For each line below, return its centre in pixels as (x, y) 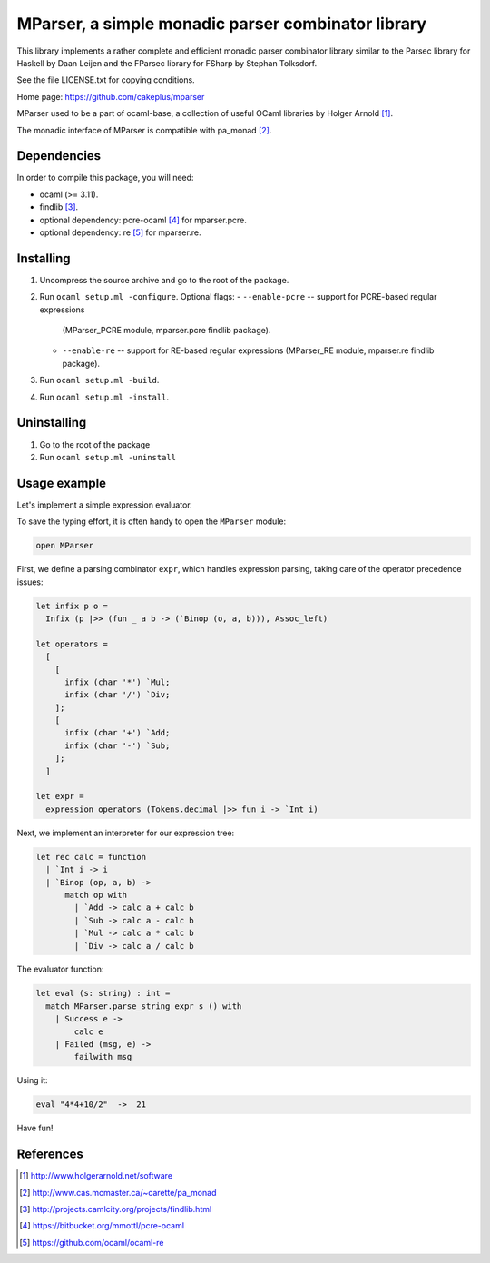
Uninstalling (52, 423)
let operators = (72, 644)
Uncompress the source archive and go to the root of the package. (164, 280)
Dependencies (59, 156)
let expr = (60, 796)
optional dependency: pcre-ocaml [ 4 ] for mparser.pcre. (143, 220)
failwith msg (103, 1057)
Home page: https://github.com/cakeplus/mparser (111, 96)
